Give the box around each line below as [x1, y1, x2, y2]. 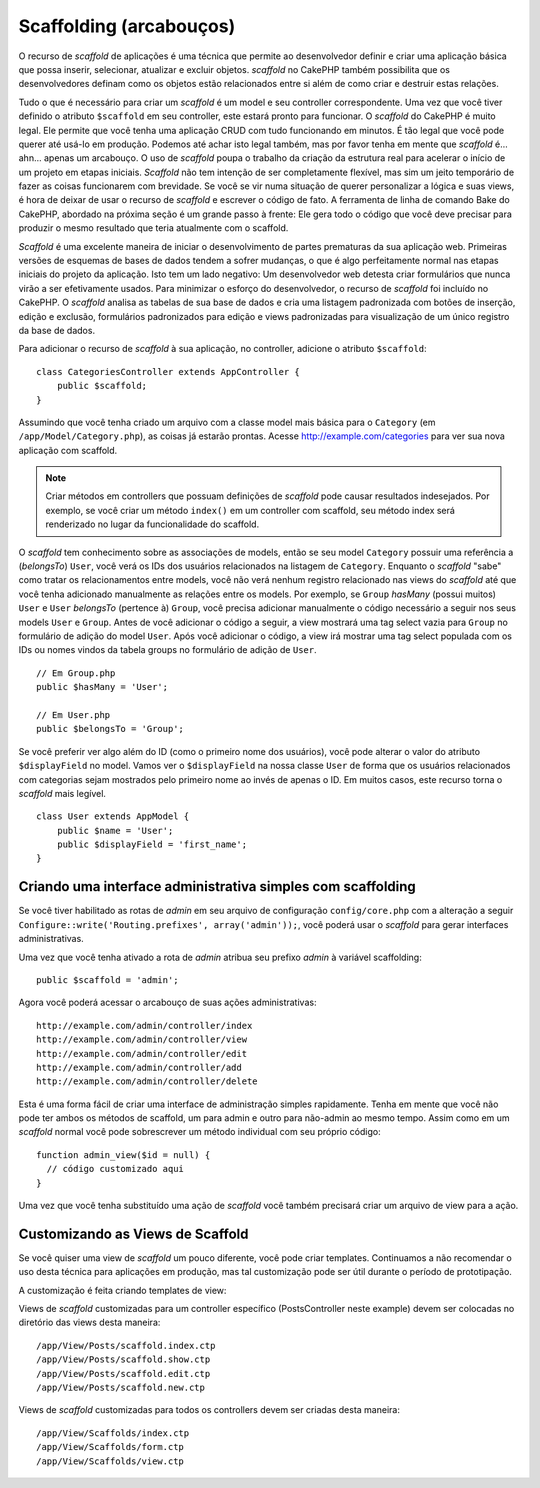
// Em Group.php [36, 667, 116, 679]
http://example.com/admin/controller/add [36, 1061, 242, 1073]
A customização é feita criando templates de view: [18, 1284, 227, 1296]
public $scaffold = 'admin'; [36, 974, 179, 985]
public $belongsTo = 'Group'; [36, 723, 185, 735]
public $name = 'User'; [56, 825, 174, 836]
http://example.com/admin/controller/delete [36, 1076, 259, 1087]
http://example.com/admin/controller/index [36, 1020, 253, 1031]
